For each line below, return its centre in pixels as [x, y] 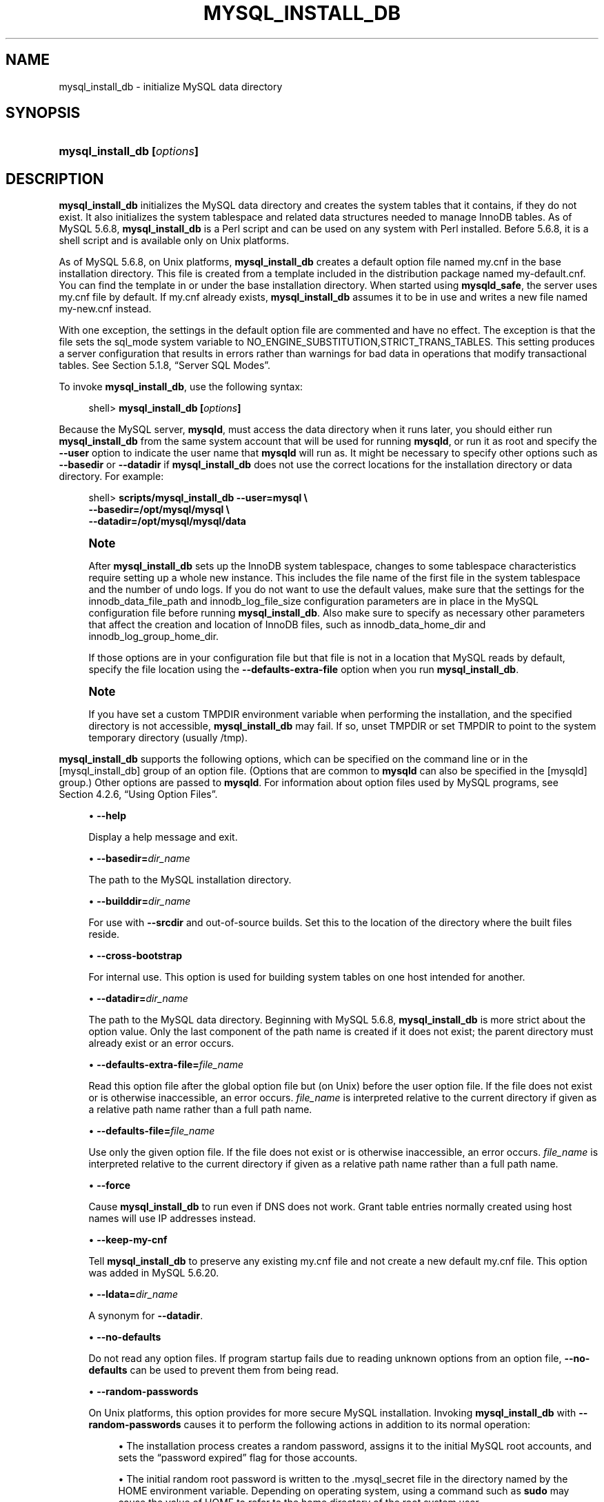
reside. [104, 934]
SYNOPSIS [43, 113]
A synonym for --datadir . [146, 1316]
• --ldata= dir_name [133, 1294]
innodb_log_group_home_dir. [154, 637]
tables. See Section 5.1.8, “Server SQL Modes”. [165, 366]
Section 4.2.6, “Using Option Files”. [138, 794]
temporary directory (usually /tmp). [168, 738]
